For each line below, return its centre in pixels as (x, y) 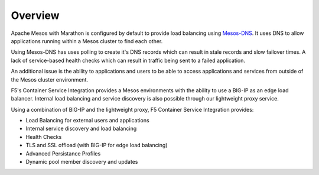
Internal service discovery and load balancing (81, 129)
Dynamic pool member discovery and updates (82, 162)
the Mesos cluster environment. (50, 79)
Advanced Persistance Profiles (63, 153)
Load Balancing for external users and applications (88, 121)
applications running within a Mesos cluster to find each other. (87, 41)
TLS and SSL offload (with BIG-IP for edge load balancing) (97, 145)
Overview (35, 15)
